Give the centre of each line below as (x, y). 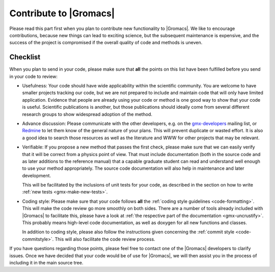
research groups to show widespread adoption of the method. (87, 114)
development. (36, 175)
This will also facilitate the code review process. (105, 239)
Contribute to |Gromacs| (62, 13)
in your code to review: (34, 76)
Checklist (25, 57)
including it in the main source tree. (46, 263)
